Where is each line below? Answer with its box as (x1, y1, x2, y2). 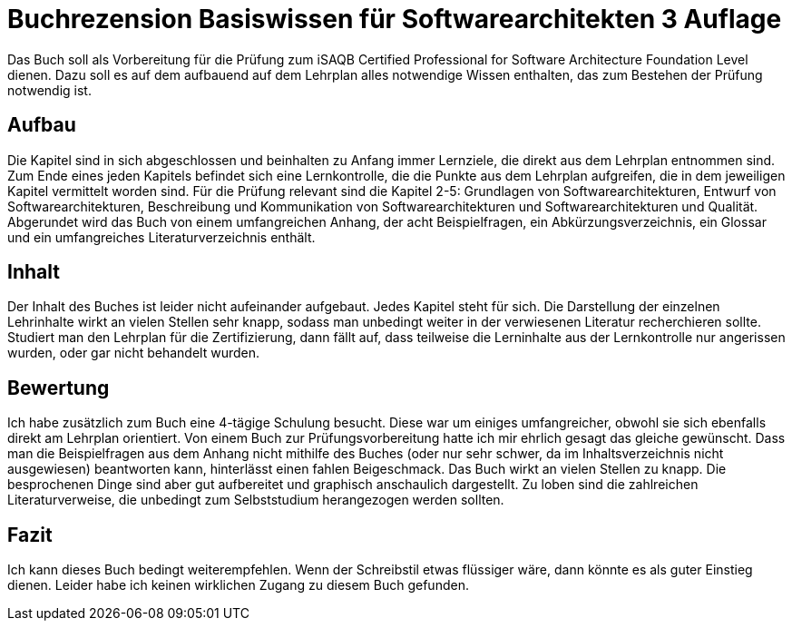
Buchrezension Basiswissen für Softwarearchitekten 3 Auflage (7, 4, 782, 34)
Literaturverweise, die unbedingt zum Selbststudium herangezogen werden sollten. (7, 492, 504, 508)
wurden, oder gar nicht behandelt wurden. (7, 345, 260, 361)
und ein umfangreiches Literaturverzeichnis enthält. (7, 229, 316, 245)
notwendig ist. (7, 82, 92, 98)
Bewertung (7, 376, 110, 399)
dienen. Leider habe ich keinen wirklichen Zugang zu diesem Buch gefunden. (7, 577, 469, 594)
